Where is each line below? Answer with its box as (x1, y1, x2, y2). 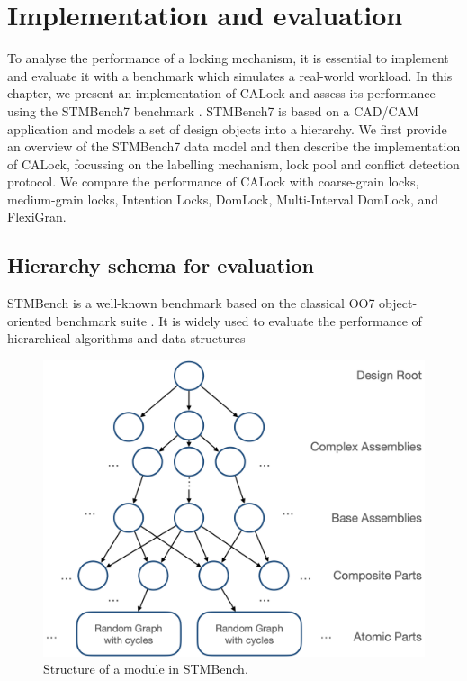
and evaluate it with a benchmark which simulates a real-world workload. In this (7, 66, 453, 85)
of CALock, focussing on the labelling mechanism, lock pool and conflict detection (7, 154, 460, 173)
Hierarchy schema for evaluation (7, 251, 314, 279)
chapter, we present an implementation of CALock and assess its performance (7, 84, 436, 103)
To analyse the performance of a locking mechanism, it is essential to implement (7, 49, 449, 68)
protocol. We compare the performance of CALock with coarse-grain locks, (7, 172, 419, 191)
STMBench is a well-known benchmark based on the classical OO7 (7, 294, 375, 313)
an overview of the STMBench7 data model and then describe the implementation (7, 137, 461, 156)
